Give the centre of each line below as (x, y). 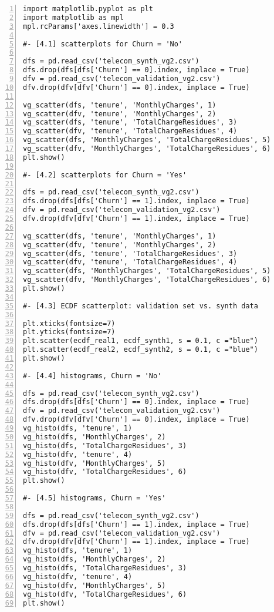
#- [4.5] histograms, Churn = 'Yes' (94, 498)
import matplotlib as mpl (73, 17)
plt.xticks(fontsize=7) (69, 323)
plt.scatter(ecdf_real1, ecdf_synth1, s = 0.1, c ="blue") (141, 341)
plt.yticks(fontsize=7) (69, 332)
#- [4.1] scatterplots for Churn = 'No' (103, 44)
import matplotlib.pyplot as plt (88, 9)
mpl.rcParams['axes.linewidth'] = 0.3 (99, 26)
